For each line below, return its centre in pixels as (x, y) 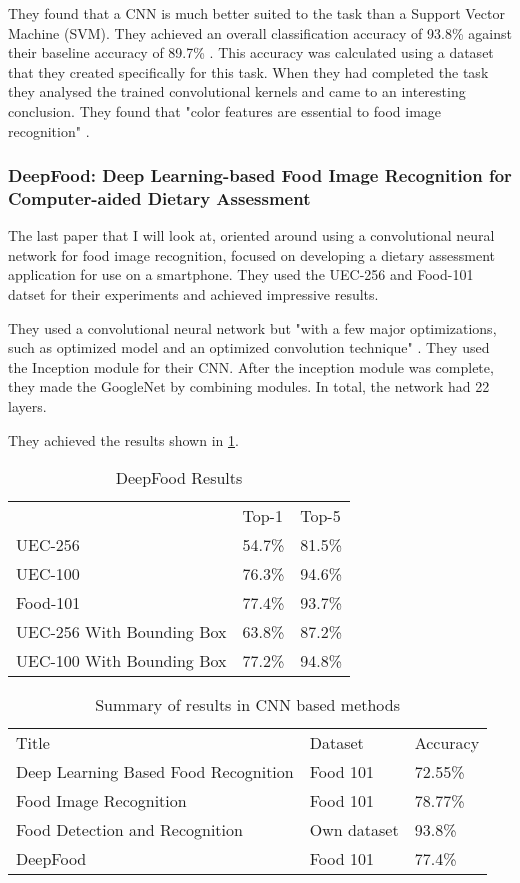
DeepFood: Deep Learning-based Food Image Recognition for (260, 175)
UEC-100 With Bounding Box (121, 661)
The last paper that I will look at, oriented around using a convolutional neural (251, 235)
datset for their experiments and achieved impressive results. (193, 294)
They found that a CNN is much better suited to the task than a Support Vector (256, 13)
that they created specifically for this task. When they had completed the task (248, 71)
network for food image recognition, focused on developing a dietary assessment (252, 254)
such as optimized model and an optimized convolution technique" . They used (249, 347)
